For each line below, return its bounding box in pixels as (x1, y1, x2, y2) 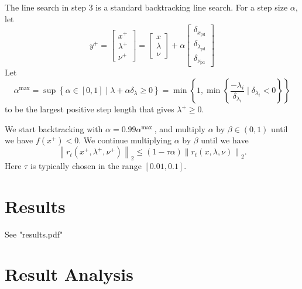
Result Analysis (5, 262, 133, 286)
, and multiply (154, 122, 205, 135)
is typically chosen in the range (30, 159, 142, 171)
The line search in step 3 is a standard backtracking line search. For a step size (5, 1, 288, 13)
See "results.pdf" (5, 228, 63, 240)
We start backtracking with (5, 122, 103, 135)
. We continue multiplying (78, 134, 171, 146)
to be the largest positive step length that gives (5, 103, 174, 115)
